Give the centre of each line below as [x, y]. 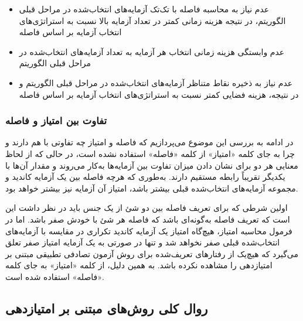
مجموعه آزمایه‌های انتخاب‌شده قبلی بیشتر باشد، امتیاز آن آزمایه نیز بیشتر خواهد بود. [152, 188]
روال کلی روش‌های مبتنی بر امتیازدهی [107, 308]
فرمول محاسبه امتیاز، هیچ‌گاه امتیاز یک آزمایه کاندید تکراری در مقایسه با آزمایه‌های [149, 230]
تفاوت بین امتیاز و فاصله [56, 120]
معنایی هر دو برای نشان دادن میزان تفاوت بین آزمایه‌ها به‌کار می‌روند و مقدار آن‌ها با [152, 165]
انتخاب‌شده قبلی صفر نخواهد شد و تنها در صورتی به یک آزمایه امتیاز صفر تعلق [143, 242]
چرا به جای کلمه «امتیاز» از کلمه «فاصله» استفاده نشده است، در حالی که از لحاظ [150, 153]
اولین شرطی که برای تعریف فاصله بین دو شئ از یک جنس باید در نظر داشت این [147, 208]
